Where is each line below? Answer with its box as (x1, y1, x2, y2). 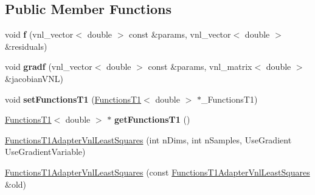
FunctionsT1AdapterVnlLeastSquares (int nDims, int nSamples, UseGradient (5, 133, 292, 146)
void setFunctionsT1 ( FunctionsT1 (5, 92, 142, 105)
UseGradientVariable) (5, 145, 86, 158)
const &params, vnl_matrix (148, 60, 252, 73)
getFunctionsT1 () (114, 113, 190, 126)
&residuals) (5, 39, 47, 52)
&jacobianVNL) (5, 72, 63, 84)
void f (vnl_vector (5, 28, 74, 41)
